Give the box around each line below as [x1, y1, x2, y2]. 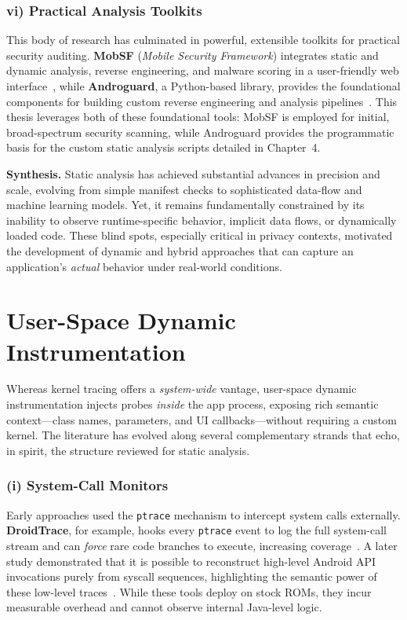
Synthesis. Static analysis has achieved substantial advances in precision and [6, 165, 380, 182]
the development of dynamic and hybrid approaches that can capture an [6, 242, 354, 259]
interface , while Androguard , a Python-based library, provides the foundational [6, 78, 401, 94]
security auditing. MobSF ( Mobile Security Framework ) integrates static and [6, 46, 379, 63]
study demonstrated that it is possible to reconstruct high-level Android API [6, 552, 376, 569]
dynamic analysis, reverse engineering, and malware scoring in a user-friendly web [6, 62, 399, 79]
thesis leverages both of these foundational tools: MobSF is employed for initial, [6, 108, 390, 125]
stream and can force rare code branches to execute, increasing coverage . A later [6, 537, 398, 553]
